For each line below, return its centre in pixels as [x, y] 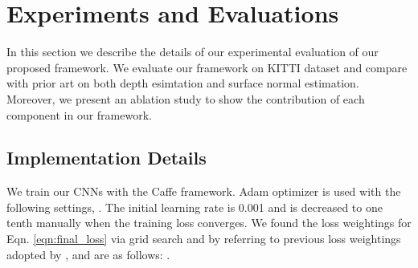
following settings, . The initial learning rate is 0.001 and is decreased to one [195, 207]
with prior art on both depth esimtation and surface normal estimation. [183, 83]
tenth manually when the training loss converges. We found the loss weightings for [209, 223]
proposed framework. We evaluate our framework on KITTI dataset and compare [207, 67]
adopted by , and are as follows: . [88, 254]
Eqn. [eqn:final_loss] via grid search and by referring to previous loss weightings [204, 239]
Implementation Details [107, 158]
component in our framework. [79, 114]
